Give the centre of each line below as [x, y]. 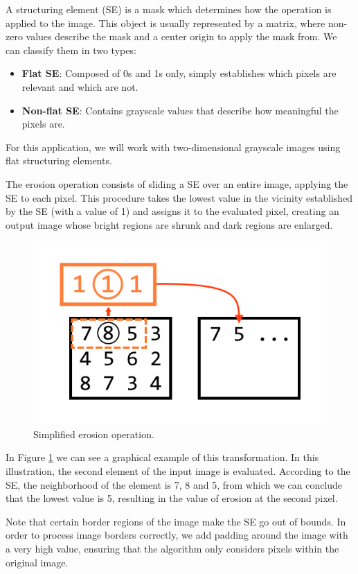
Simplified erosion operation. [94, 434]
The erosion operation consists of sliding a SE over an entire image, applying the [177, 183]
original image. [37, 562]
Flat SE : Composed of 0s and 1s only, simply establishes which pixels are [179, 73]
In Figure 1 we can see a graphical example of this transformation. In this [162, 457]
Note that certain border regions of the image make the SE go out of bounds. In [176, 521]
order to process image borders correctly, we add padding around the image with [177, 535]
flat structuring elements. [59, 160]
